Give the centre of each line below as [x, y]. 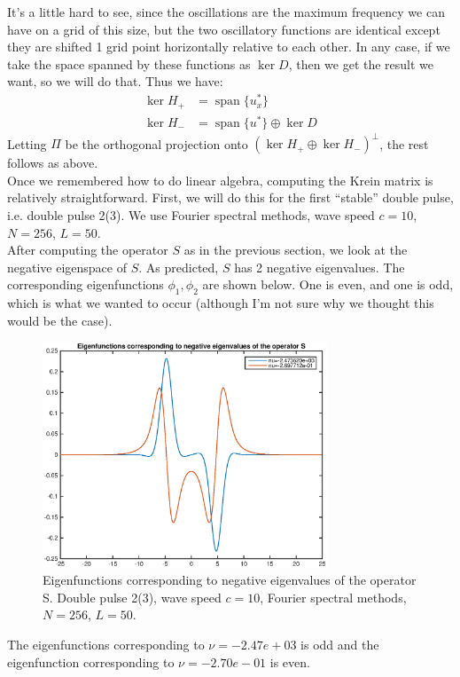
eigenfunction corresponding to [91, 661]
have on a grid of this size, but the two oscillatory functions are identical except [224, 29]
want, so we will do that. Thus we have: [115, 81]
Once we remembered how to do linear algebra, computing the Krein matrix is [220, 180]
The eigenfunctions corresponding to [106, 645]
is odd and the [340, 645]
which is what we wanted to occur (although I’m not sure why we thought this [221, 303]
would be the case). [60, 320]
